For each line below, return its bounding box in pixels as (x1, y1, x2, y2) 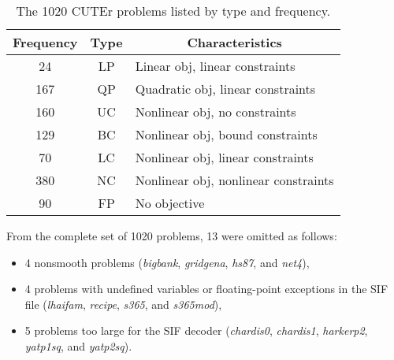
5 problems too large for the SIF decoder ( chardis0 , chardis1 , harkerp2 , (24, 322, 368, 339)
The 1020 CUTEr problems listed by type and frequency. (16, 2, 331, 20)
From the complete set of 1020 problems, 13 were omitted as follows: (6, 228, 337, 243)
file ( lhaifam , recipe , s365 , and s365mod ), (24, 295, 222, 312)
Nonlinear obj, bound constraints (135, 125, 318, 143)
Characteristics (187, 33, 282, 51)
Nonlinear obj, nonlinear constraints (135, 171, 334, 189)
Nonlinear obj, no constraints (135, 102, 296, 121)
